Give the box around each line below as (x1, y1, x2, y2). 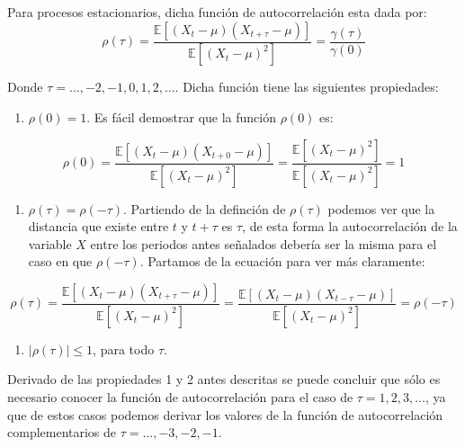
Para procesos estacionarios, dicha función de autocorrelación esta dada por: (7, 3, 427, 21)
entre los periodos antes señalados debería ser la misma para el (90, 234, 437, 253)
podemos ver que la (327, 199, 435, 218)
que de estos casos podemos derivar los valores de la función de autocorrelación (7, 405, 443, 424)
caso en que (28, 252, 93, 271)
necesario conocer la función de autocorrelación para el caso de (7, 387, 353, 406)
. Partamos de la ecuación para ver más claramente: (139, 252, 425, 271)
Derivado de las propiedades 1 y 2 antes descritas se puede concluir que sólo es (7, 370, 441, 389)
